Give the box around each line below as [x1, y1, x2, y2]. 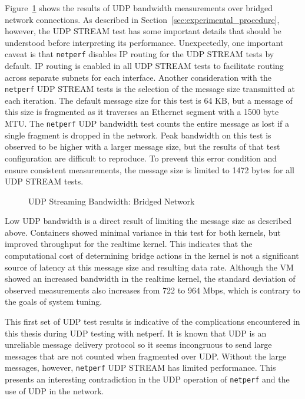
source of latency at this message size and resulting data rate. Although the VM [5, 260, 294, 273]
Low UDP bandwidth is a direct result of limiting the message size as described [5, 215, 291, 227]
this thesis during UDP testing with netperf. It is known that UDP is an [5, 327, 267, 339]
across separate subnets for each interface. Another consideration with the [5, 71, 271, 83]
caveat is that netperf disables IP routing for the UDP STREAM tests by [5, 48, 274, 60]
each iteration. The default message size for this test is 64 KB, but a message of [5, 94, 293, 106]
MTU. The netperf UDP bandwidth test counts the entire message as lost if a [5, 117, 290, 130]
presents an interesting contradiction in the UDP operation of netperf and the [5, 373, 290, 385]
